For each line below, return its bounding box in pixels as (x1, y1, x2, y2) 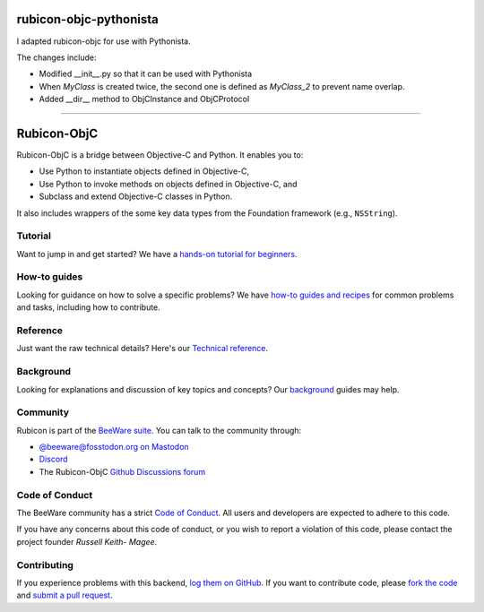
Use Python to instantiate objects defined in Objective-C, (39, 166, 250, 177)
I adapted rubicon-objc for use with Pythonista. (16, 36, 192, 47)
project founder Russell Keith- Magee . (16, 536, 158, 547)
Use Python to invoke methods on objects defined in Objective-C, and (39, 178, 298, 189)
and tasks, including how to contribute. (16, 302, 160, 313)
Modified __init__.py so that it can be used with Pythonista (39, 68, 253, 80)
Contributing (16, 558, 73, 571)
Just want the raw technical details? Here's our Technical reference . (16, 343, 269, 354)
